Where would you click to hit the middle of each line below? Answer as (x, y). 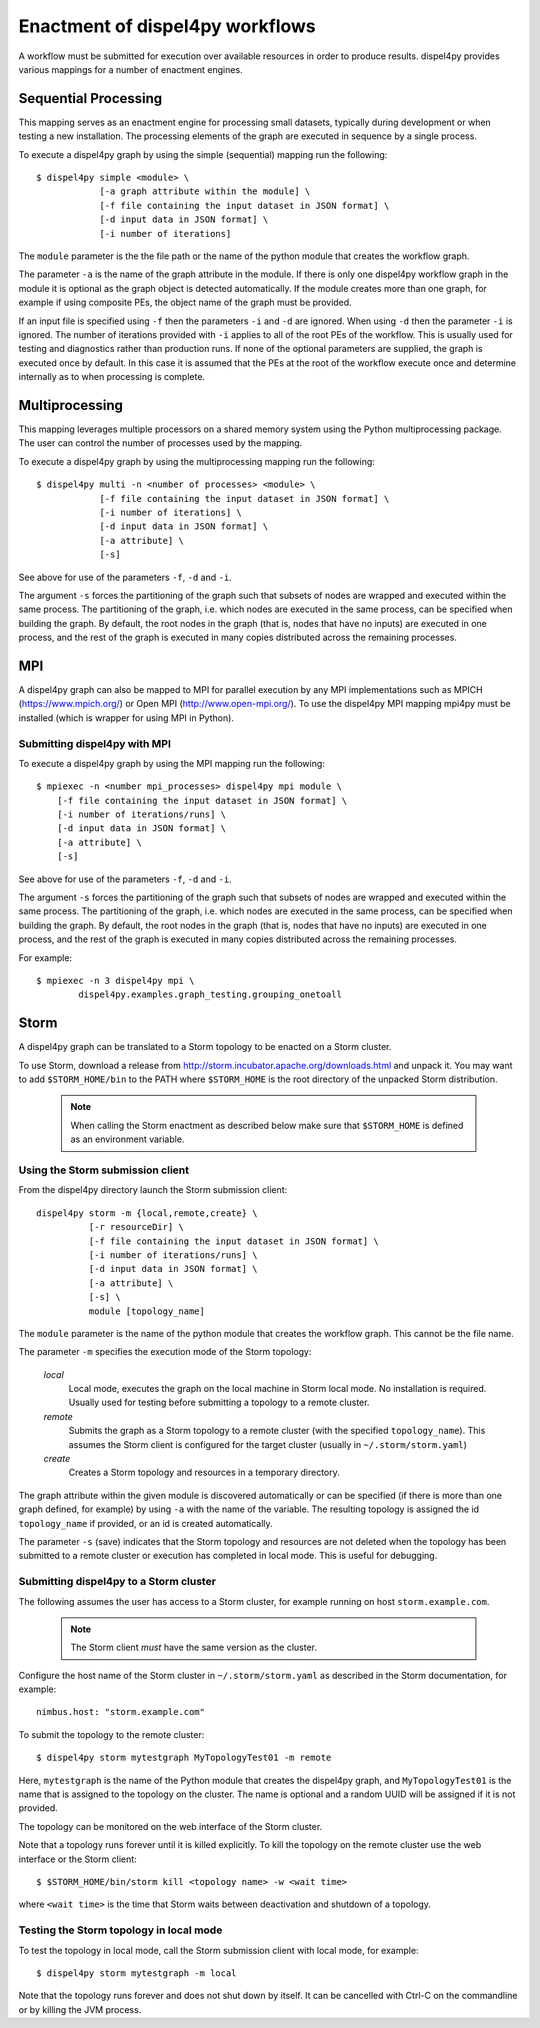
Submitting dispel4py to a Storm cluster (117, 1582)
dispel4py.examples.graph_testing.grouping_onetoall (210, 994)
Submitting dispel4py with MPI (95, 743)
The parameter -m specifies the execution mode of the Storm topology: (165, 1352)
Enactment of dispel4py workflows (167, 26)
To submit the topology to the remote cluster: (111, 1734)
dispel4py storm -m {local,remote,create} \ (147, 1213)
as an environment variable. (127, 1139)
